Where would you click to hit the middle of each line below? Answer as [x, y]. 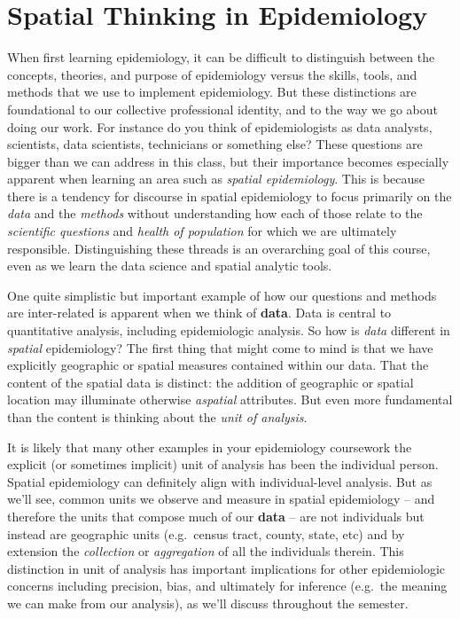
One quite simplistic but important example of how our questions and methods [222, 295]
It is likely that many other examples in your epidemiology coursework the [210, 447]
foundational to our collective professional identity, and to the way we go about [222, 109]
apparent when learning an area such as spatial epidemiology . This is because [216, 179]
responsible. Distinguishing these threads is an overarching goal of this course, [219, 248]
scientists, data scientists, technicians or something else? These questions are [215, 144]
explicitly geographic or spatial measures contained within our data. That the [218, 365]
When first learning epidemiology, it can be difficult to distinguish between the [221, 57]
